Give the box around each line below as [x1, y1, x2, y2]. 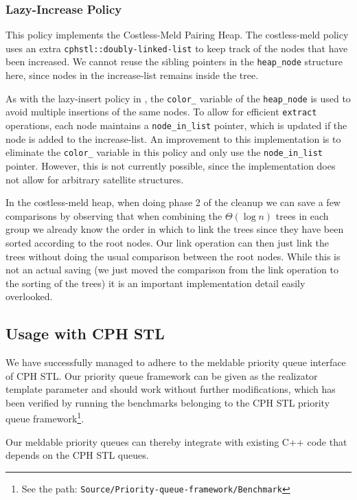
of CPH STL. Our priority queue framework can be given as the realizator [5, 368, 318, 383]
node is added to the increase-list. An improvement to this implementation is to [5, 131, 341, 146]
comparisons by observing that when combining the [5, 208, 222, 223]
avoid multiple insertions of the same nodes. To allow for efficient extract [5, 104, 317, 119]
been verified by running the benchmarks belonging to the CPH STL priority [5, 395, 330, 409]
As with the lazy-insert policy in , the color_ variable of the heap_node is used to [5, 91, 351, 105]
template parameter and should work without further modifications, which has [5, 382, 336, 396]
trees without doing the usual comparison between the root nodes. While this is [5, 249, 341, 263]
